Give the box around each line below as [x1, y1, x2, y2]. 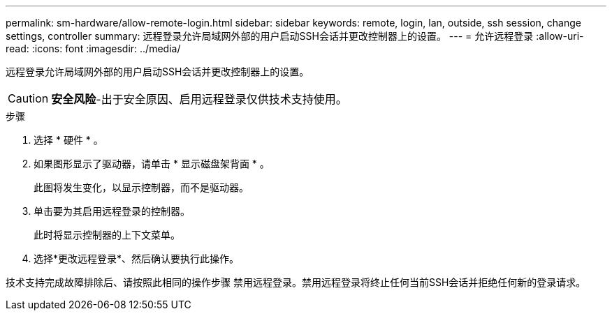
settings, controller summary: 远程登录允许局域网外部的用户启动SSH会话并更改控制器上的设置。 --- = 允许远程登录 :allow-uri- [6, 30, 584, 42]
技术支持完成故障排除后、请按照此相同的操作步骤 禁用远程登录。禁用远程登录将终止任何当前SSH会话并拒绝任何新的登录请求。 [6, 276, 586, 288]
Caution [8, 91, 49, 105]
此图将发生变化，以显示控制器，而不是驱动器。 [34, 181, 249, 193]
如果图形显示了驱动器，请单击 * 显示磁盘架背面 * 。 [34, 158, 270, 170]
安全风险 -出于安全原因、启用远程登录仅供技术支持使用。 [51, 92, 347, 106]
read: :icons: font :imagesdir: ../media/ [6, 43, 181, 54]
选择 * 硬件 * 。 [34, 134, 103, 146]
